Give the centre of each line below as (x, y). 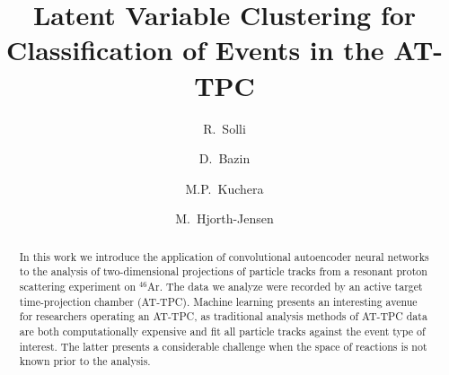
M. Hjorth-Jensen (224, 218)
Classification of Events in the (195, 50)
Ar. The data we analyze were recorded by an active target (285, 286)
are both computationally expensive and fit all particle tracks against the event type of (222, 331)
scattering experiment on (78, 286)
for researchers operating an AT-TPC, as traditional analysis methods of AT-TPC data (223, 316)
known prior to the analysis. (85, 361)
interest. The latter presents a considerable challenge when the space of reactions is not (223, 346)
